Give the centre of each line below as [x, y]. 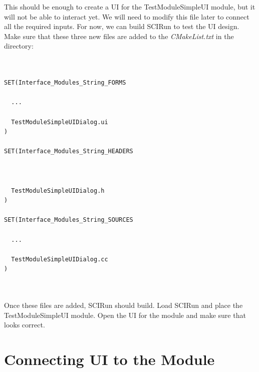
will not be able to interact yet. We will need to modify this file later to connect [127, 16]
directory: [19, 46]
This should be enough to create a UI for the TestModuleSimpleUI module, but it [130, 7]
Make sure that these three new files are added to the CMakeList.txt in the [119, 36]
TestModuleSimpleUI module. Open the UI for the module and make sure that [125, 315]
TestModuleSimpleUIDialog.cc [60, 259]
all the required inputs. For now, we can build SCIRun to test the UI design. [122, 26]
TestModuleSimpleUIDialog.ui [60, 122]
